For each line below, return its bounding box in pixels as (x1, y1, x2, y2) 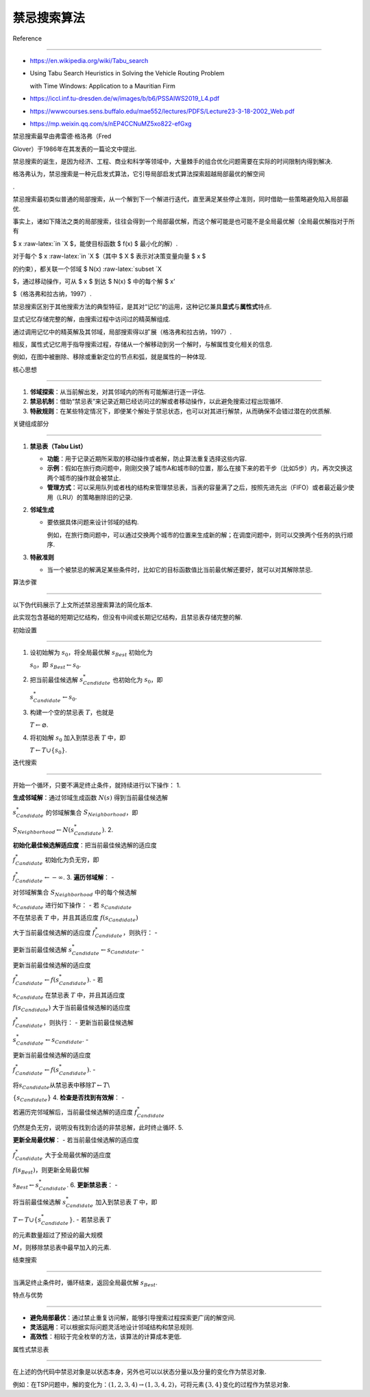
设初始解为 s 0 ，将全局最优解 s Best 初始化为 (29, 648, 153, 658)
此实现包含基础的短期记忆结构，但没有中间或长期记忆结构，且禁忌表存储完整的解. (12, 614, 243, 622)
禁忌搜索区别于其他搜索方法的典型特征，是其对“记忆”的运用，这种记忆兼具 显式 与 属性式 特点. (12, 302, 272, 311)
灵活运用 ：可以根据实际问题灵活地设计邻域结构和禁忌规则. (29, 1323, 195, 1331)
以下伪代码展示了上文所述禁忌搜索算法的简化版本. (12, 600, 153, 609)
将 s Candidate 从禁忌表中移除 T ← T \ (12, 1080, 110, 1091)
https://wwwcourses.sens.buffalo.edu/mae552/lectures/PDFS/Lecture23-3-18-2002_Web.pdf (29, 107, 295, 115)
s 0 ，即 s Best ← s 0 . (29, 661, 82, 671)
